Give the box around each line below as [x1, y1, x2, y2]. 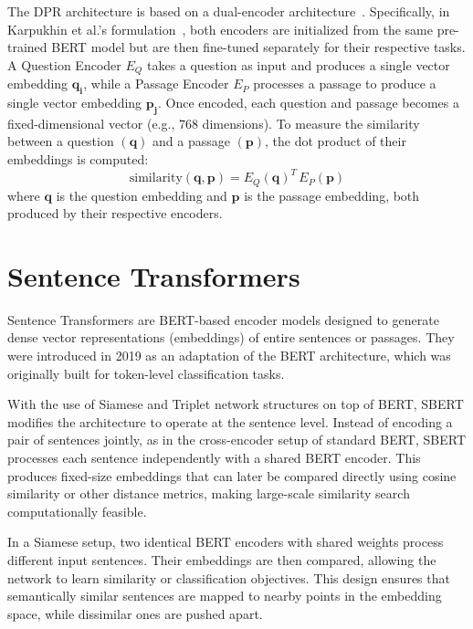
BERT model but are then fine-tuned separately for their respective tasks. [51, 37, 466, 57]
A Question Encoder [7, 55, 121, 74]
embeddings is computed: [7, 150, 149, 169]
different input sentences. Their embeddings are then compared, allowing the [7, 550, 436, 569]
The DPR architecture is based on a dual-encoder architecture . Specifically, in [7, 2, 450, 20]
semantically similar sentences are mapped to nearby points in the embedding [7, 586, 442, 605]
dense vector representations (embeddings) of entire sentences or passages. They [7, 328, 455, 347]
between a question [7, 131, 114, 151]
